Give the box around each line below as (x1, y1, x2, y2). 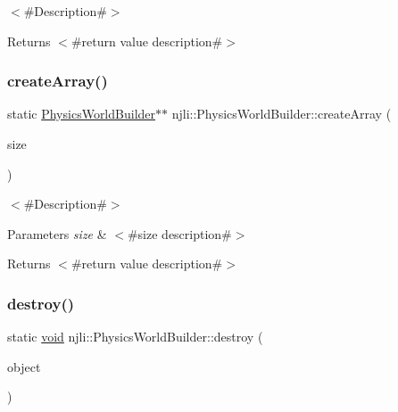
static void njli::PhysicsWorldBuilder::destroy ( (7, 327, 263, 346)
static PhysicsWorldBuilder (7, 104, 156, 123)
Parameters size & (7, 224, 107, 243)
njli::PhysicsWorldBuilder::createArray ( (171, 104, 392, 123)
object (7, 357, 41, 375)
